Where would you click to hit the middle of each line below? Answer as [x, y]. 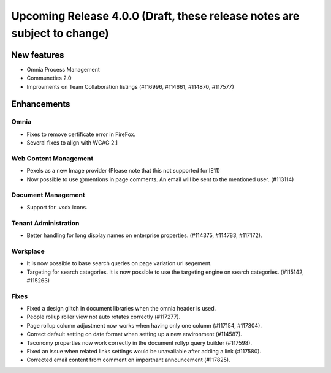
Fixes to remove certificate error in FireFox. [81, 134]
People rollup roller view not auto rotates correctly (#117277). [104, 317]
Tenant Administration [45, 223]
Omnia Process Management [63, 69]
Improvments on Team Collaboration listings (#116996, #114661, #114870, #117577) [130, 86]
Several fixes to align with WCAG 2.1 [72, 143]
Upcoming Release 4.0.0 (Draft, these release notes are [155, 16]
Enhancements [41, 104]
